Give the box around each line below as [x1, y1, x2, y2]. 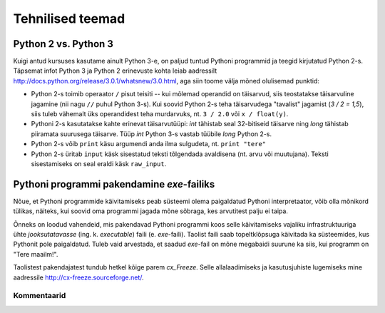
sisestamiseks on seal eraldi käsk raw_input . [31, 159, 167, 168]
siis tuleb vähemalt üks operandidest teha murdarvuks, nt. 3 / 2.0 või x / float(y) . [31, 110, 289, 118]
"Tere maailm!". [13, 250, 58, 258]
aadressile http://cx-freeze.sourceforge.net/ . [13, 273, 144, 282]
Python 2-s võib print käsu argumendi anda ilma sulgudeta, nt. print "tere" [31, 140, 267, 148]
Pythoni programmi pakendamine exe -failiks [13, 178, 215, 190]
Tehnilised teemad [13, 11, 125, 26]
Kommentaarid [13, 291, 66, 301]
